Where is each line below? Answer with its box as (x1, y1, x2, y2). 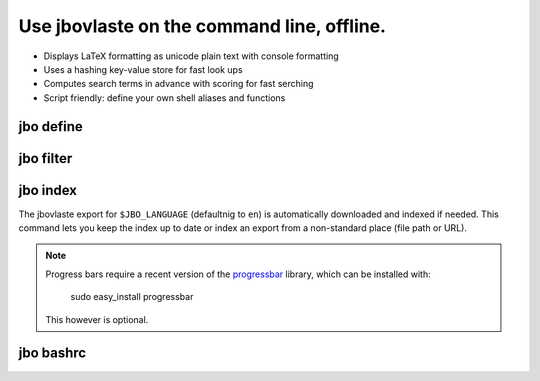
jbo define (18, 118, 84, 135)
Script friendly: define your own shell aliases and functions (43, 91, 286, 104)
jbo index (18, 181, 78, 199)
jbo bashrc (18, 345, 87, 362)
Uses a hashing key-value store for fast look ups (43, 63, 244, 75)
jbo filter (18, 150, 73, 167)
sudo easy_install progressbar (70, 291, 194, 303)
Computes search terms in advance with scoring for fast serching (43, 78, 314, 90)
